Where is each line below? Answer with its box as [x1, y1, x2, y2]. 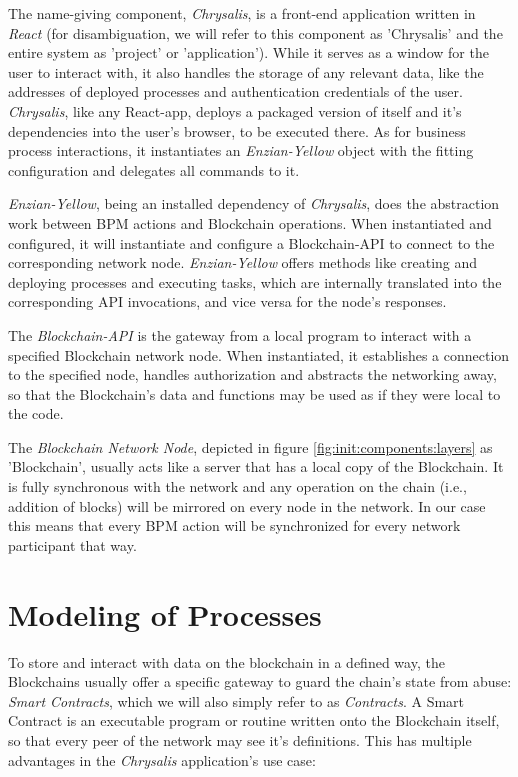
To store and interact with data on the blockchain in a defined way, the [8, 651, 445, 672]
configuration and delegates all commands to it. [8, 159, 300, 180]
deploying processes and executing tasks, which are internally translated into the [8, 271, 502, 292]
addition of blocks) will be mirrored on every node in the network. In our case [8, 495, 486, 516]
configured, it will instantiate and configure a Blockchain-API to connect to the [8, 232, 495, 253]
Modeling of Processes [8, 593, 322, 634]
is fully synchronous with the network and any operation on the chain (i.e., [8, 476, 467, 497]
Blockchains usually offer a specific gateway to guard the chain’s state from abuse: [8, 671, 512, 692]
